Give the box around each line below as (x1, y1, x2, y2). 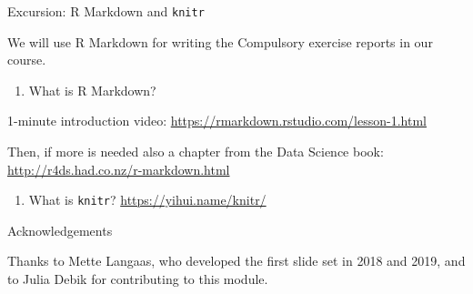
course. (7, 50, 46, 69)
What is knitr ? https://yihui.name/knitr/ (28, 190, 267, 209)
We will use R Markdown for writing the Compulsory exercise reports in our (7, 32, 433, 51)
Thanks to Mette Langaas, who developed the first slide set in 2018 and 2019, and (7, 251, 466, 270)
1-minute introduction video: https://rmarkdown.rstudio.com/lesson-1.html (7, 111, 427, 130)
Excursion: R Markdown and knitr (7, 2, 205, 20)
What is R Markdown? (28, 80, 156, 99)
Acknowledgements (7, 220, 113, 239)
